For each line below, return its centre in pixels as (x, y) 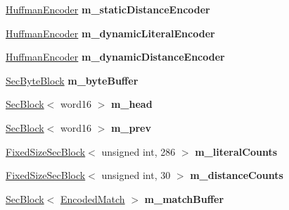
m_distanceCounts (237, 175)
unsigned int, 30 (136, 175)
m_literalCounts (236, 151)
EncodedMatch (92, 198)
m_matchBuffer (184, 198)
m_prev (131, 127)
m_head (131, 104)
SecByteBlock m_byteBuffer (72, 80)
